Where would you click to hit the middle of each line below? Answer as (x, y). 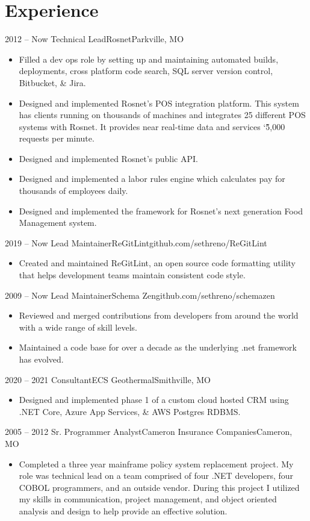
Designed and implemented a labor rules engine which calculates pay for (152, 179)
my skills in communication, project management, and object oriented (148, 499)
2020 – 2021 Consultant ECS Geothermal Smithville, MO (108, 379)
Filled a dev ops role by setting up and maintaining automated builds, (149, 59)
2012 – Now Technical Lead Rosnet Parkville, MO (95, 39)
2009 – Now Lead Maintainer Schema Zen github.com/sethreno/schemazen (140, 295)
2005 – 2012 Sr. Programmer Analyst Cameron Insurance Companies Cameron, (149, 432)
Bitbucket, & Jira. (52, 82)
